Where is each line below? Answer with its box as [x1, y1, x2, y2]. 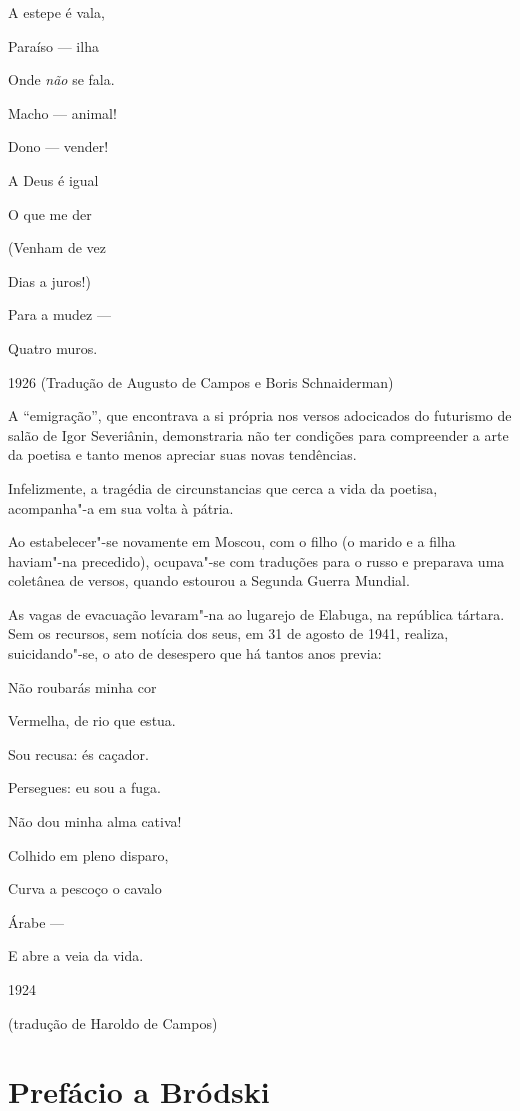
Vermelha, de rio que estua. [8, 710, 176, 731]
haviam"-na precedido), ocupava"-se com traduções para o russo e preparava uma [8, 550, 505, 571]
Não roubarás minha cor [8, 676, 157, 697]
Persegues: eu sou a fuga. [8, 777, 161, 798]
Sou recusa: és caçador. [8, 743, 149, 764]
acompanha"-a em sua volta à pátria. [8, 497, 234, 518]
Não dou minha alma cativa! [8, 811, 182, 832]
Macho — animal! [8, 102, 117, 123]
